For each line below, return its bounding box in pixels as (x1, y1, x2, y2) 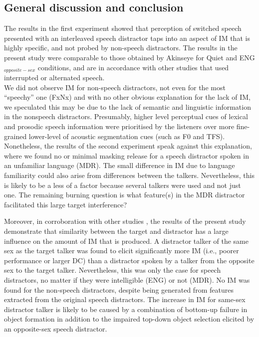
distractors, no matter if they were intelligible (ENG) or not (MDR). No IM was (4, 274, 250, 285)
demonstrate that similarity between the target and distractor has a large (4, 225, 229, 236)
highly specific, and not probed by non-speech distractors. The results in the (4, 42, 238, 53)
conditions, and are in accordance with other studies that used (37, 62, 229, 72)
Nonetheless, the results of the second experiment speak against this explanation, (4, 141, 252, 151)
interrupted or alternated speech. (4, 72, 105, 83)
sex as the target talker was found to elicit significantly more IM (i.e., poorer (4, 245, 239, 256)
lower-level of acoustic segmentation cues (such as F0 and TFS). (28, 131, 225, 141)
